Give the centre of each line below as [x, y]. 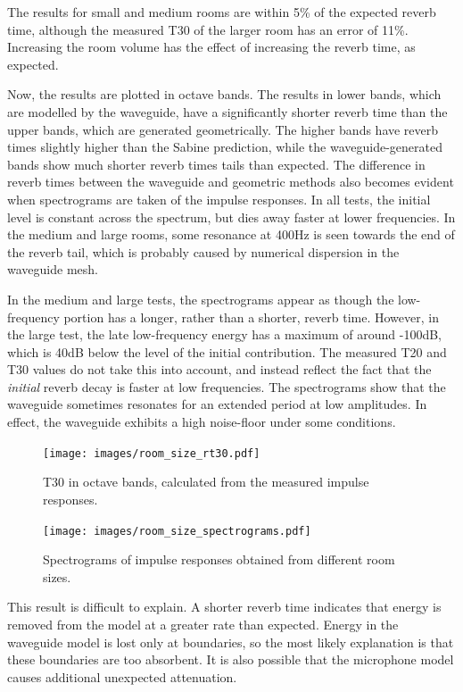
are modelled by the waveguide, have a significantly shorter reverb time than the [227, 111]
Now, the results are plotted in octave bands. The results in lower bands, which [224, 94]
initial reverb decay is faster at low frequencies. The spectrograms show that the [227, 386]
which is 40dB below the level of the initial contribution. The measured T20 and [227, 351]
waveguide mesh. [53, 269]
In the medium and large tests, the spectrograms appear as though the [201, 299]
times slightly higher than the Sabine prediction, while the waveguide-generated [225, 147]
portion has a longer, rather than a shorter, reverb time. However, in [251, 317]
